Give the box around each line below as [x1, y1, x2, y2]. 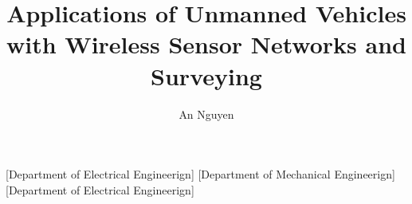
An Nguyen [179, 105, 234, 122]
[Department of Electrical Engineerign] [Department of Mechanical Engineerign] [6, 166, 395, 182]
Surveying [151, 59, 262, 92]
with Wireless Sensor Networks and [6, 28, 406, 61]
